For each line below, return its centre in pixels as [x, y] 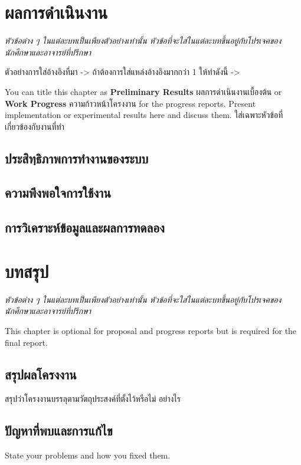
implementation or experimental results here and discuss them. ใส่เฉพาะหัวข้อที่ [144, 115]
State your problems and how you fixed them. [88, 455]
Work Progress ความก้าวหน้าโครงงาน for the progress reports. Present [130, 103]
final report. [26, 342]
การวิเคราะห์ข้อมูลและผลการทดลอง [85, 227]
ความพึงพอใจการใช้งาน [58, 193]
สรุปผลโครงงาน [41, 374]
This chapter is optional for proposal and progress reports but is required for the [151, 330]
